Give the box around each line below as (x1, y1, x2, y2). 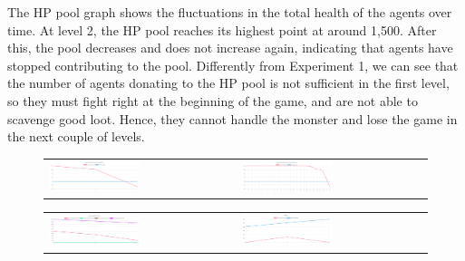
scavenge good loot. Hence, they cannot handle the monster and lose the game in (7, 109, 458, 128)
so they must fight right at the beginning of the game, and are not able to (7, 91, 418, 110)
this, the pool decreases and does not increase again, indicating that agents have (7, 38, 453, 57)
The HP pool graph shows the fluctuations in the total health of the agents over (7, 3, 452, 21)
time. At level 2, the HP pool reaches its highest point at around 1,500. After (7, 20, 437, 39)
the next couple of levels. (7, 127, 145, 146)
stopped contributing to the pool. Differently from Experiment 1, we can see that (7, 55, 459, 74)
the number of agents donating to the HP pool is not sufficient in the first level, (7, 73, 450, 92)
